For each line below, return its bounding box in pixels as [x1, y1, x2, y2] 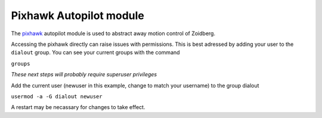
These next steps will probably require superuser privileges [11, 71, 157, 78]
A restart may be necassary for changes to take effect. [11, 104, 145, 111]
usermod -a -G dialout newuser [11, 93, 103, 100]
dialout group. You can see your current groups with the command [11, 49, 180, 56]
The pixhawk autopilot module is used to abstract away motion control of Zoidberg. [11, 30, 216, 37]
